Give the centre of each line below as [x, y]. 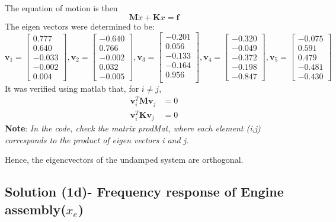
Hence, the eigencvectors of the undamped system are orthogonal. [124, 160]
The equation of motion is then [61, 8]
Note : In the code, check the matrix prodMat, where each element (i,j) [133, 128]
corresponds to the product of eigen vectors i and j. [97, 139]
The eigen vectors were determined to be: [80, 26]
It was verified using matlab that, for [72, 89]
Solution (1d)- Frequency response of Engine [144, 192]
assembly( [36, 209]
